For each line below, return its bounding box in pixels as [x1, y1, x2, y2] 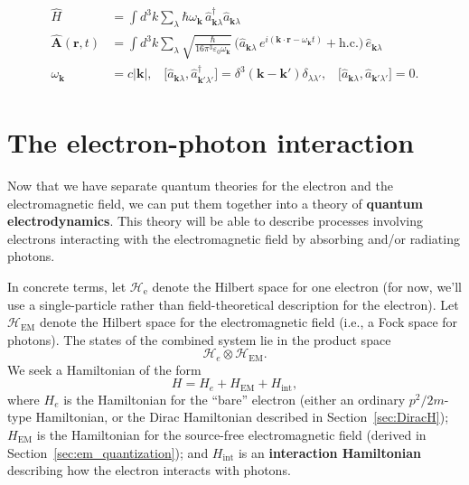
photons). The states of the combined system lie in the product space [7, 330, 391, 349]
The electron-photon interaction [7, 124, 415, 161]
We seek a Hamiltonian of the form [7, 359, 202, 378]
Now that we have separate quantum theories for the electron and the [7, 175, 393, 194]
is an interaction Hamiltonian [238, 443, 421, 462]
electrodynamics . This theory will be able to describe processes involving [7, 211, 423, 230]
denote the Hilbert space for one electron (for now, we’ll [152, 276, 463, 295]
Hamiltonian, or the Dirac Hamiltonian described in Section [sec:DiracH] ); [35, 407, 449, 426]
